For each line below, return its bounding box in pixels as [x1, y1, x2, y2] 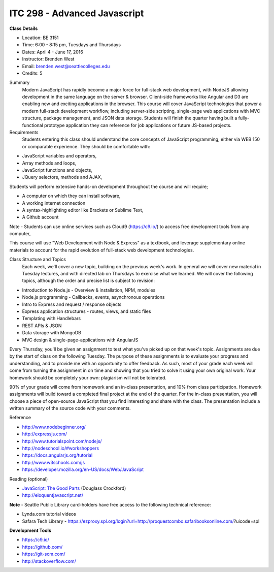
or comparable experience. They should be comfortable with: [22, 143, 151, 149]
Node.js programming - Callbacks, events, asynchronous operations [22, 294, 165, 300]
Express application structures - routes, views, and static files [22, 308, 151, 314]
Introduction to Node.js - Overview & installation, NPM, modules [22, 287, 156, 293]
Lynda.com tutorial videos [22, 511, 76, 517]
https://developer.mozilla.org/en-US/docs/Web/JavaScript [22, 466, 144, 472]
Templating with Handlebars [22, 315, 81, 322]
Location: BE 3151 [22, 35, 59, 41]
